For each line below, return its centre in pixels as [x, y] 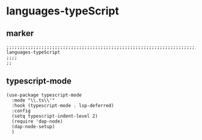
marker [20, 33]
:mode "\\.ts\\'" [33, 100]
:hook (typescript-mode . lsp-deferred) [63, 105]
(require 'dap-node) [37, 121]
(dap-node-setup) [33, 126]
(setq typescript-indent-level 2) [55, 116]
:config [21, 111]
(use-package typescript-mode [44, 95]
